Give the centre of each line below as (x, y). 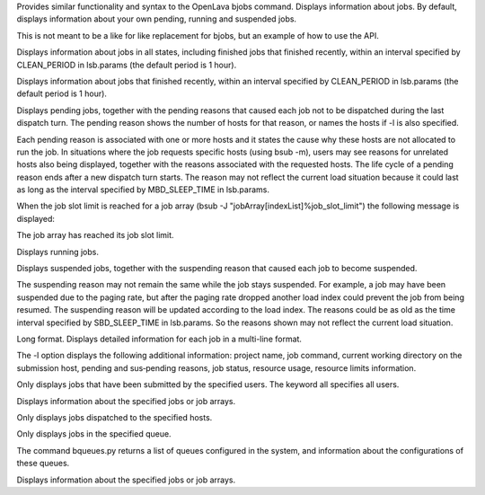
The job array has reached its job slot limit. (95, 235)
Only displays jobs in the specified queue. (94, 434)
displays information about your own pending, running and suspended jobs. (156, 19)
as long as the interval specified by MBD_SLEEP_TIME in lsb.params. (143, 190)
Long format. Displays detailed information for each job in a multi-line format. (159, 339)
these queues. (43, 464)
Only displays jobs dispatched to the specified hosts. (115, 417)
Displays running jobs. (57, 252)
